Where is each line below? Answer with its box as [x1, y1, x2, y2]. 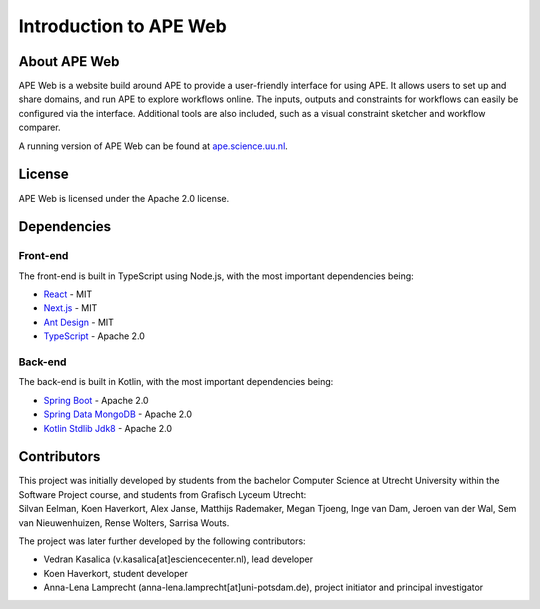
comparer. [18, 121, 61, 134]
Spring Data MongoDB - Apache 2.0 [43, 408, 193, 420]
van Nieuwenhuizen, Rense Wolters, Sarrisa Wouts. [18, 516, 230, 529]
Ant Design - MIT [43, 316, 115, 328]
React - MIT [43, 288, 93, 300]
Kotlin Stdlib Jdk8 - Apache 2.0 [43, 422, 172, 434]
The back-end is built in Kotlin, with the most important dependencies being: [18, 376, 334, 388]
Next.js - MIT [43, 302, 98, 314]
